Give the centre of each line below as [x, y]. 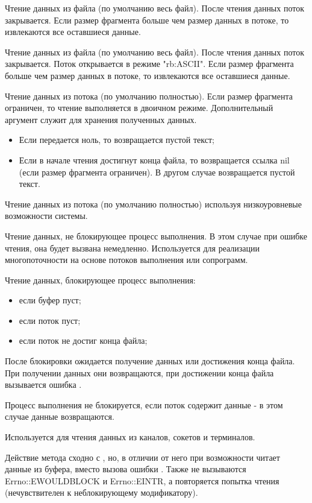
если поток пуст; [50, 320]
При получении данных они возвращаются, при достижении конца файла [139, 372]
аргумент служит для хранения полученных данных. [101, 119]
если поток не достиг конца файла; [83, 340]
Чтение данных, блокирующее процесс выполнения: [100, 280]
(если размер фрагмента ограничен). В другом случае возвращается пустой [157, 172]
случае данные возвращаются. [60, 416]
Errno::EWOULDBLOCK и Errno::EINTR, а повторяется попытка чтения [142, 480]
